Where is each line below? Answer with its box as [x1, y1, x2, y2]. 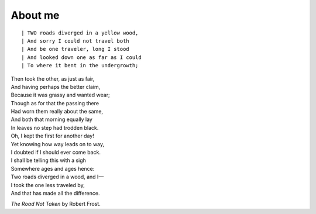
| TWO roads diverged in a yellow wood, [21, 29, 139, 36]
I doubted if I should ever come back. [11, 149, 101, 156]
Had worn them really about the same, [11, 108, 104, 115]
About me [11, 9, 60, 22]
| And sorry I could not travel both [21, 37, 130, 44]
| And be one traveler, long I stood [21, 46, 130, 53]
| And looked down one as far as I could [21, 54, 142, 61]
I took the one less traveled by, [11, 181, 85, 188]
